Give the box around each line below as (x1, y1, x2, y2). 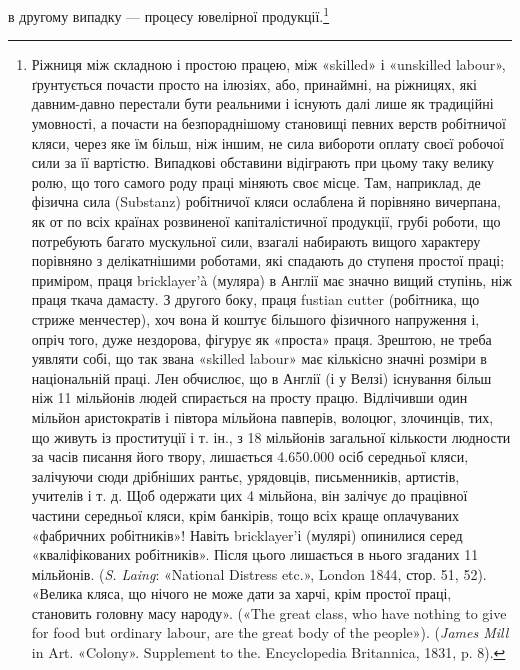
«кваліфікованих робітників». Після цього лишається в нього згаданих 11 (31, 544, 479, 565)
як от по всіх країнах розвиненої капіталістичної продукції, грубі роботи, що (31, 211, 501, 231)
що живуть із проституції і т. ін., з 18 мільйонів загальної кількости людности (31, 426, 511, 447)
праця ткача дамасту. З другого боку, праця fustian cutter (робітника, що (31, 289, 480, 310)
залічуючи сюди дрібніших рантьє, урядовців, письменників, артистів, (31, 465, 460, 486)
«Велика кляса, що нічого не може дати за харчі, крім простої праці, (31, 583, 452, 604)
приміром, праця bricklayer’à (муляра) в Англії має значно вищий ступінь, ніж (31, 269, 512, 290)
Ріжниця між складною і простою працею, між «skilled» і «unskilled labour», (31, 54, 506, 75)
